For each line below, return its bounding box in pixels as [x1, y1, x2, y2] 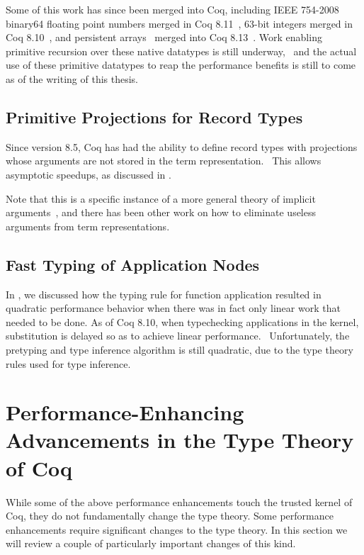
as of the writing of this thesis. [6, 71, 139, 86]
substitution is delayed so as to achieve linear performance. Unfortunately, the [6, 328, 350, 343]
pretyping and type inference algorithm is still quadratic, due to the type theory [6, 342, 353, 357]
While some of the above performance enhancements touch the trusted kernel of [6, 494, 353, 509]
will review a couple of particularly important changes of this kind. [6, 536, 296, 551]
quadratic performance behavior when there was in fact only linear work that [6, 301, 341, 315]
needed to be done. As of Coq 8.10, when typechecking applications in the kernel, [6, 314, 359, 329]
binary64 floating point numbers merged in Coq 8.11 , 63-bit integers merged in [6, 16, 353, 30]
